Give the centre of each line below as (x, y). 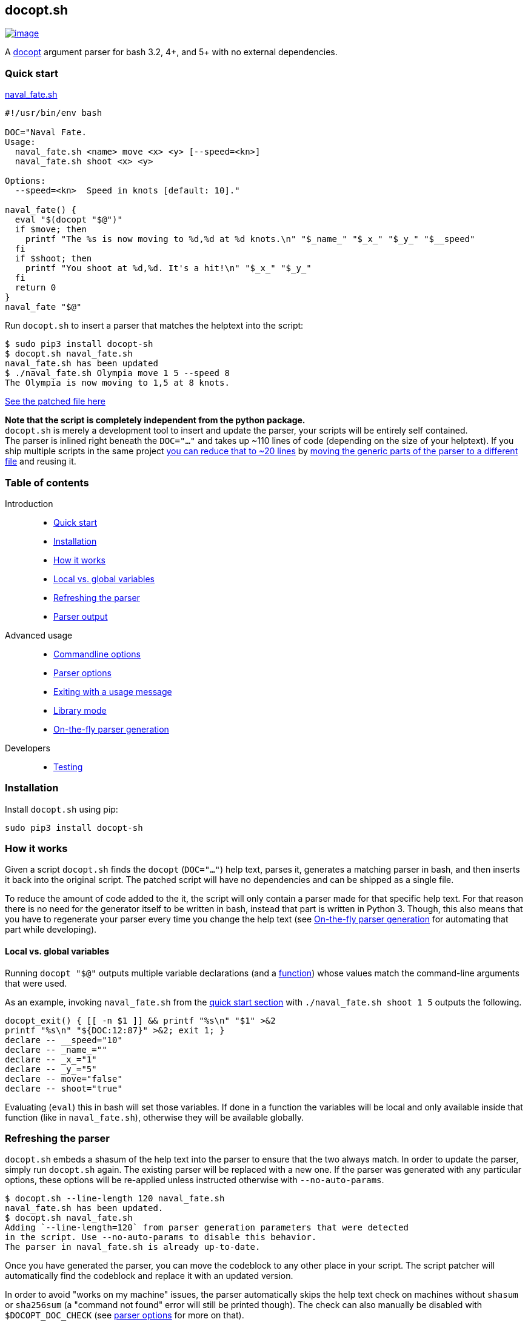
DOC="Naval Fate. (46, 133)
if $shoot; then (53, 259)
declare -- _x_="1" (51, 1059)
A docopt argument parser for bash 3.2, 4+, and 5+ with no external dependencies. (171, 52)
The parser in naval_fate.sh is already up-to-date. (133, 1247)
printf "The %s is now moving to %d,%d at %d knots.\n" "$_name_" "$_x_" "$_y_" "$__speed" (250, 239)
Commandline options (97, 654)
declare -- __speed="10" (64, 1040)
